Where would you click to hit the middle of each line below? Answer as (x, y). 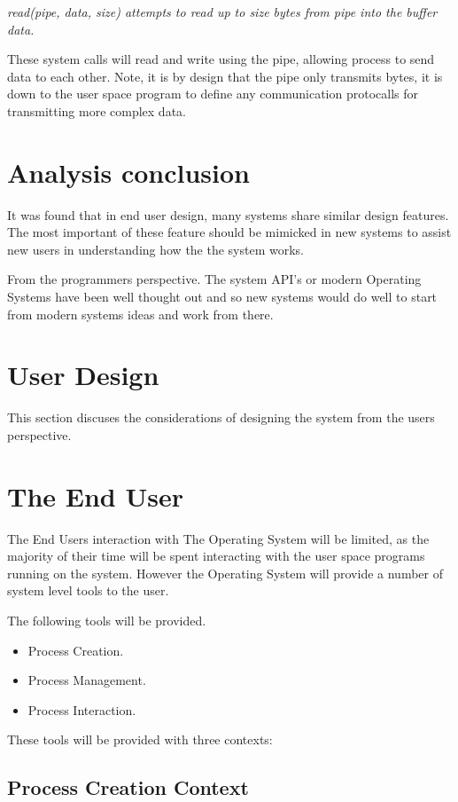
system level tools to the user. (88, 590)
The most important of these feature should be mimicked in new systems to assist (229, 232)
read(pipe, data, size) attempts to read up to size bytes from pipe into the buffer (222, 12)
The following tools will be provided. (107, 621)
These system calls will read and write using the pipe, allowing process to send (221, 59)
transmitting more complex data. (97, 110)
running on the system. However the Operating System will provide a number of (225, 573)
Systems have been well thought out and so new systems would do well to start (222, 297)
